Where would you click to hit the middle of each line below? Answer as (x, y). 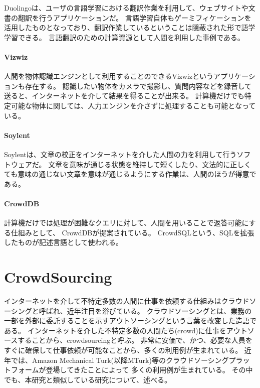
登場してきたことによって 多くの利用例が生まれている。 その (146, 370)
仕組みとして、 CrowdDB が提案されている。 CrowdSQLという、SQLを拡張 (133, 232)
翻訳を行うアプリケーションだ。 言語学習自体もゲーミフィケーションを (135, 17)
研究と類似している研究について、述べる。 (102, 379)
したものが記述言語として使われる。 (63, 242)
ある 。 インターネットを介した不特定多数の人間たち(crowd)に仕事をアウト (126, 330)
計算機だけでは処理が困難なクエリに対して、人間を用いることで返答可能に (126, 223)
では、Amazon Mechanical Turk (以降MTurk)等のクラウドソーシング (120, 360)
